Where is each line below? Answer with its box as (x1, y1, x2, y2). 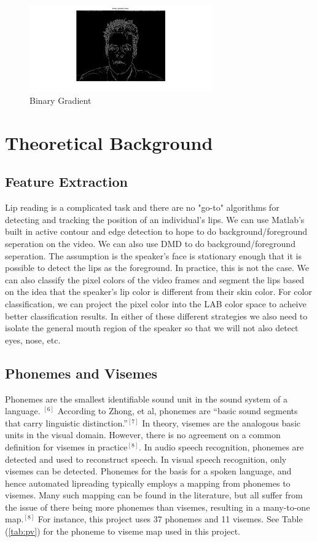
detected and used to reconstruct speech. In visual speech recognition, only (5, 452, 287, 465)
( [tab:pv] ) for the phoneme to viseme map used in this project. (5, 525, 241, 538)
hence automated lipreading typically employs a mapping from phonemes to (5, 476, 291, 489)
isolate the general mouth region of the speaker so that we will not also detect (5, 321, 299, 334)
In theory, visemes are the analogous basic (142, 416, 300, 429)
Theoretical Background (5, 130, 213, 155)
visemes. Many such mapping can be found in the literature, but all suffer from (5, 489, 303, 501)
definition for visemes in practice (5, 440, 128, 453)
